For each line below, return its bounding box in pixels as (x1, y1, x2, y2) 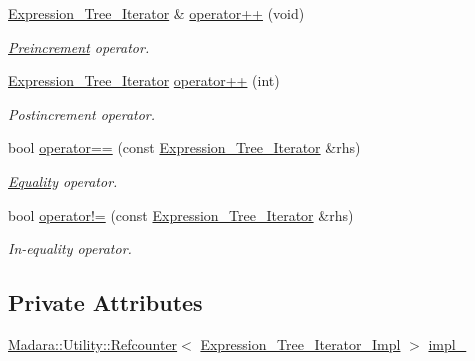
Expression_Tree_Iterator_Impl (200, 333, 401, 354)
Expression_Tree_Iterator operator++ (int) (8, 70, 280, 91)
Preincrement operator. (8, 36, 150, 57)
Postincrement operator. (8, 103, 156, 124)
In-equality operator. (8, 238, 132, 259)
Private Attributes (8, 287, 203, 318)
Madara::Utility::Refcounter (8, 333, 178, 354)
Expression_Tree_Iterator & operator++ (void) (8, 3, 305, 23)
